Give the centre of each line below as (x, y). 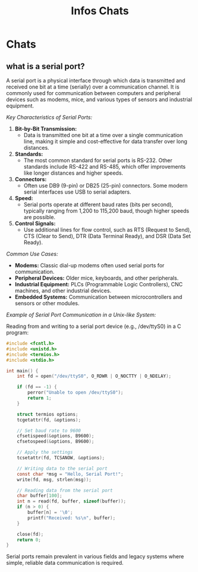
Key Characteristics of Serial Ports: (49, 117)
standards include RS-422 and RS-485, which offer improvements (105, 167)
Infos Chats (100, 11)
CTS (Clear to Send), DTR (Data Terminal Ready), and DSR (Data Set (107, 236)
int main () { (22, 371)
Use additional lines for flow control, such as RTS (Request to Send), (107, 230)
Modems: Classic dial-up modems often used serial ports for (89, 265)
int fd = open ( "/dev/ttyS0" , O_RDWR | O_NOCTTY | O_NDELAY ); (94, 376)
